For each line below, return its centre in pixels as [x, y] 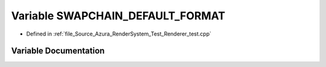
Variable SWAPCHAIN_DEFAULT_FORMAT [118, 16]
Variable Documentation [58, 51]
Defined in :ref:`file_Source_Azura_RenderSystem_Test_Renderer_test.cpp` [119, 34]
